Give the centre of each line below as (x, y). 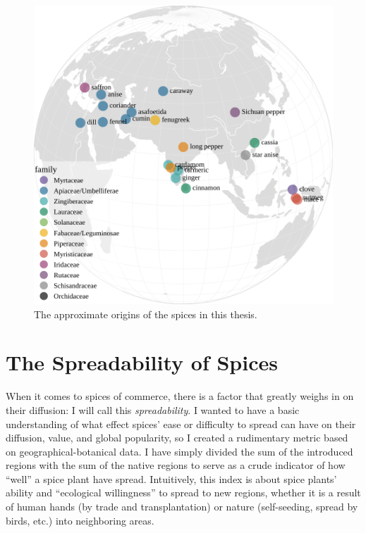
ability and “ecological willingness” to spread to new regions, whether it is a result (183, 493)
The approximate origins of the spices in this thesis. (146, 314)
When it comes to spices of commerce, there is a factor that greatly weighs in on (180, 396)
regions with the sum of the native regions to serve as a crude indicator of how (176, 465)
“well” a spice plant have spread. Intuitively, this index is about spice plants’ (171, 478)
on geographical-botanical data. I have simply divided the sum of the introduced (179, 451)
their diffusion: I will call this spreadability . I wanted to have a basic (153, 409)
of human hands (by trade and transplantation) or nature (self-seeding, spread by (182, 507)
